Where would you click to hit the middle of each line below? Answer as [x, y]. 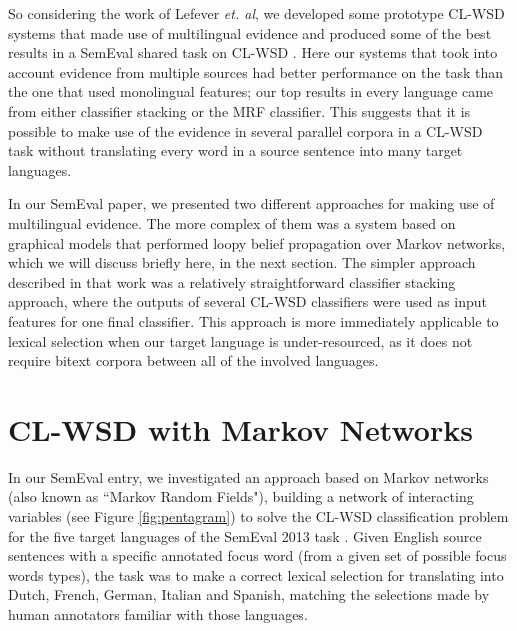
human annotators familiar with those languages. [158, 613]
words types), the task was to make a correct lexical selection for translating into [256, 574]
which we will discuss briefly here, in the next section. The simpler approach [242, 262]
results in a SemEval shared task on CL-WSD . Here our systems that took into [253, 52]
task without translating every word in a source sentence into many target [235, 150]
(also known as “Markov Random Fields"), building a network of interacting [241, 496]
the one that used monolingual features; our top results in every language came [251, 91]
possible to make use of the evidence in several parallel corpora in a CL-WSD [245, 130]
